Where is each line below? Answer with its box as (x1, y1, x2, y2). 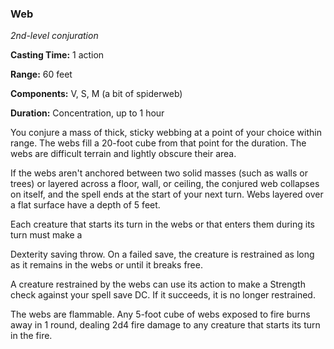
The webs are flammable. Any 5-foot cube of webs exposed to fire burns (10, 308, 311, 321)
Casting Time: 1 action (10, 49, 105, 61)
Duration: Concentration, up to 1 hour (10, 107, 165, 119)
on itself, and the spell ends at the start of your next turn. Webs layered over (10, 188, 324, 201)
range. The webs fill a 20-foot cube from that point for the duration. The (10, 137, 307, 149)
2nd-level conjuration (10, 30, 99, 42)
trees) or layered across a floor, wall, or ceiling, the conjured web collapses (10, 178, 320, 190)
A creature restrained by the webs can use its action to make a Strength (10, 278, 306, 291)
